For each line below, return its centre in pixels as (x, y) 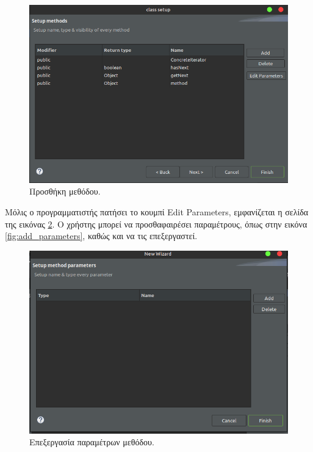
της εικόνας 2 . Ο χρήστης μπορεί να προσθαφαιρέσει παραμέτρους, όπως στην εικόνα (156, 224)
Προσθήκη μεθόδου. (65, 191)
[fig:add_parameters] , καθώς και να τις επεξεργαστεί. (101, 236)
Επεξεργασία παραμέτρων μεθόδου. (92, 442)
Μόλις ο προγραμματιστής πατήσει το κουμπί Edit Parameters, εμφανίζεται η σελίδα (157, 211)
